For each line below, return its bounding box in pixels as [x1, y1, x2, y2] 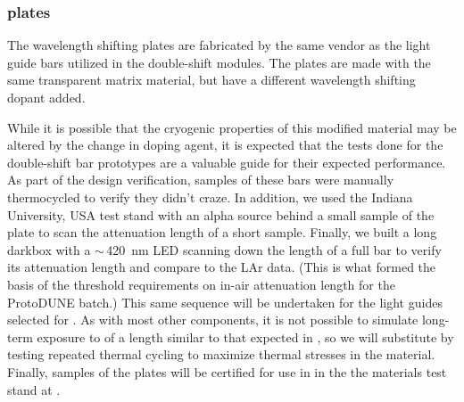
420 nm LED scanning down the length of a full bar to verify [106, 240, 442, 258]
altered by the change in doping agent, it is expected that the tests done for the [7, 135, 443, 154]
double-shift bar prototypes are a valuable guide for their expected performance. [7, 152, 446, 171]
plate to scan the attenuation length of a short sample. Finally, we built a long [7, 223, 437, 242]
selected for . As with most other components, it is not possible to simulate [7, 310, 418, 329]
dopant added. [7, 88, 86, 106]
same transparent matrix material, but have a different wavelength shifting [7, 70, 416, 89]
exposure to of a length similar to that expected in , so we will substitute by [37, 327, 454, 346]
